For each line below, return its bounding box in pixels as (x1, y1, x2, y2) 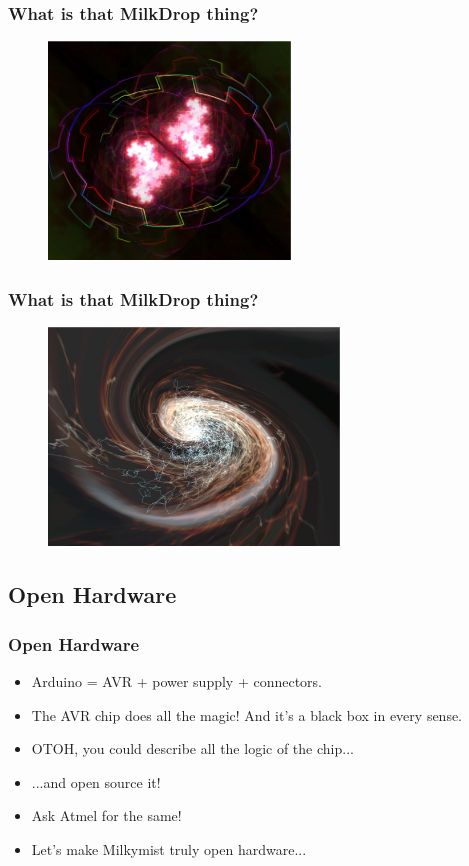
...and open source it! (31, 771, 161, 792)
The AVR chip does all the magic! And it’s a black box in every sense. (31, 704, 463, 725)
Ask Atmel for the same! (31, 805, 182, 826)
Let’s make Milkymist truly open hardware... (31, 839, 307, 859)
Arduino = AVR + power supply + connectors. (31, 671, 323, 692)
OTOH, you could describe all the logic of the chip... (31, 738, 354, 759)
